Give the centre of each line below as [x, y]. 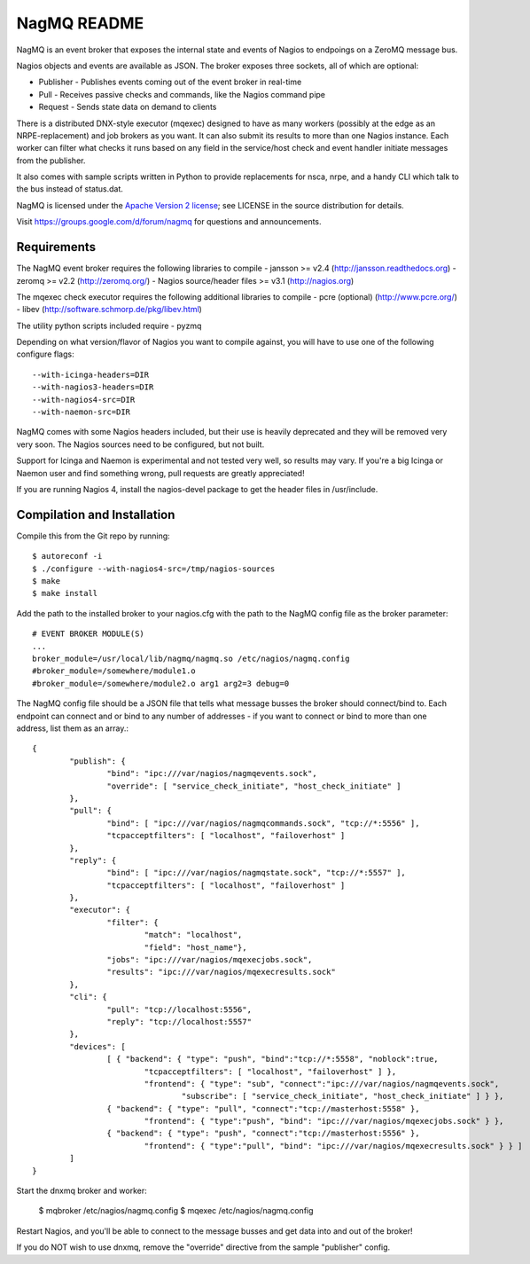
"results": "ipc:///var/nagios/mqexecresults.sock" [221, 972]
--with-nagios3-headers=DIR [93, 387]
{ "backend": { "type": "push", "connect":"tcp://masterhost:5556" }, [263, 1134]
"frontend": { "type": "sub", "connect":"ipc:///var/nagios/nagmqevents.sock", [322, 1083]
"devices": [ [97, 1046]
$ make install [65, 593]
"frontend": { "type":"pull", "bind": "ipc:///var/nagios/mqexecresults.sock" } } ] [333, 1146]
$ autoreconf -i [67, 556]
